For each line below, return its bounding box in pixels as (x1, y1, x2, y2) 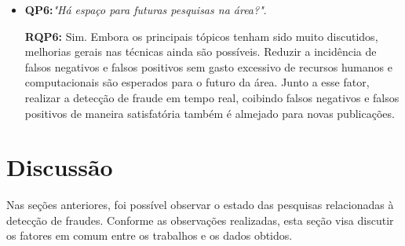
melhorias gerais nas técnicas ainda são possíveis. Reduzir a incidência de (24, 43, 377, 60)
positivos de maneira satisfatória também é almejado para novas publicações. (24, 105, 395, 121)
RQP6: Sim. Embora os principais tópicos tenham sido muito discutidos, (24, 28, 378, 44)
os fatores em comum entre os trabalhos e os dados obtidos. (6, 227, 293, 244)
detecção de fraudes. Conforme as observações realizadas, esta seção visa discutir (6, 211, 394, 228)
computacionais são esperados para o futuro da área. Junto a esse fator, (24, 74, 370, 90)
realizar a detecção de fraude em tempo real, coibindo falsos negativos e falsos (24, 89, 400, 105)
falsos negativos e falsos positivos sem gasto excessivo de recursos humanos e (24, 58, 392, 75)
